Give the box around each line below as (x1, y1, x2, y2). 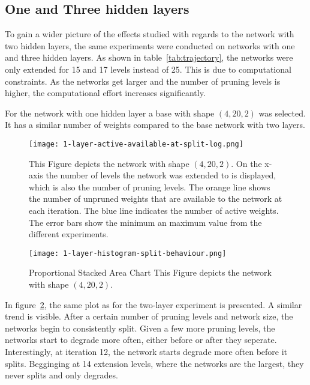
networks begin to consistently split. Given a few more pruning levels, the (5, 321, 275, 334)
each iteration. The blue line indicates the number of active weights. (29, 204, 279, 216)
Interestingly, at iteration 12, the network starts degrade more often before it (5, 345, 288, 357)
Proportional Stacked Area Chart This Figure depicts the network (29, 266, 272, 279)
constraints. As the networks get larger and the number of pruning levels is (5, 74, 281, 87)
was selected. (258, 106, 306, 119)
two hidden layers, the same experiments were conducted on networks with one (5, 39, 295, 52)
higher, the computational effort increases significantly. (5, 86, 206, 99)
